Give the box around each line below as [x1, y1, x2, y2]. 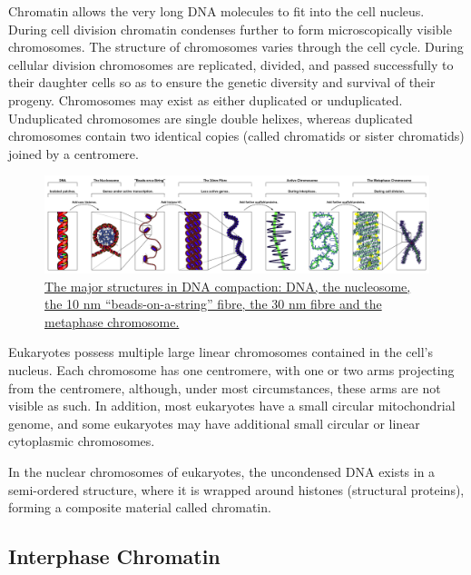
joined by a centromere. [8, 144, 139, 163]
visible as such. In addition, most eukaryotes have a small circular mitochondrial [8, 396, 456, 415]
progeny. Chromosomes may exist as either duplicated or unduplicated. [8, 90, 403, 109]
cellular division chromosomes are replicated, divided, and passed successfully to [8, 55, 454, 74]
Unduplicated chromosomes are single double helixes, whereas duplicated [8, 108, 413, 127]
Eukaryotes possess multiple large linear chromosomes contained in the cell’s [8, 342, 433, 362]
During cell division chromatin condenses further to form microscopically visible [8, 19, 452, 38]
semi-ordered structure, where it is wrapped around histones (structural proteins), [8, 480, 465, 499]
